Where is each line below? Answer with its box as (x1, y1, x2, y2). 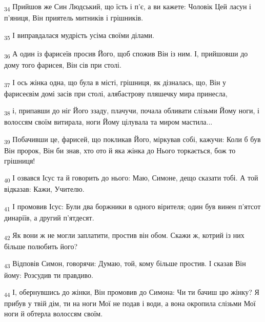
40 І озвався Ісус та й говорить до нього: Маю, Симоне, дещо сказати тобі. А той (4, 172, 258, 185)
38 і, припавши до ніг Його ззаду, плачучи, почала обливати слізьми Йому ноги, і (4, 105, 259, 117)
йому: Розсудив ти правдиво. (4, 269, 93, 280)
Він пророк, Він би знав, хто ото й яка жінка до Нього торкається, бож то (4, 145, 236, 156)
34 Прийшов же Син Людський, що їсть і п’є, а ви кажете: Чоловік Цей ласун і (4, 1, 251, 13)
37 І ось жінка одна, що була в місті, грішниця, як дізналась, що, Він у (4, 76, 227, 89)
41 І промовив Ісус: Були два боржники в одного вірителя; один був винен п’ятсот (4, 201, 261, 213)
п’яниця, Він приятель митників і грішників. (4, 12, 144, 23)
